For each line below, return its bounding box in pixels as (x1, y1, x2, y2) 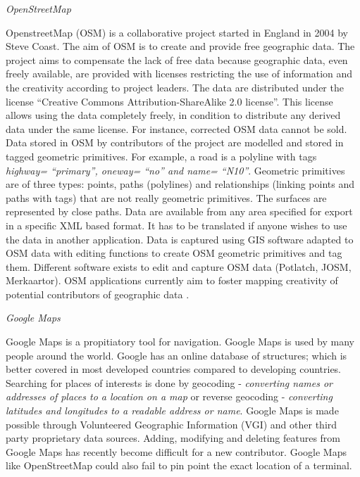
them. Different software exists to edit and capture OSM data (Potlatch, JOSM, (6, 259, 352, 274)
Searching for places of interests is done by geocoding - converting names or (6, 375, 333, 390)
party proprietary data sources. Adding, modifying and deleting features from (6, 431, 341, 445)
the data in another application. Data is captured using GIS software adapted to (6, 231, 354, 246)
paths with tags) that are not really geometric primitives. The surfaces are (6, 190, 327, 205)
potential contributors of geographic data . (6, 286, 190, 301)
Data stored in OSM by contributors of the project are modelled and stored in (6, 135, 344, 150)
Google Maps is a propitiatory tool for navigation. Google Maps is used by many (6, 334, 355, 349)
